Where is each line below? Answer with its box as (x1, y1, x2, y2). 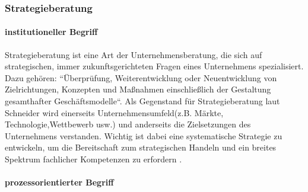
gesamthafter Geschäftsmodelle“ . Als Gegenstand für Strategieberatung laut (5, 95, 280, 107)
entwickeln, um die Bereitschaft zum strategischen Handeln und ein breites (5, 141, 277, 153)
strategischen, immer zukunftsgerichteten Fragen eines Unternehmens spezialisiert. (5, 60, 304, 72)
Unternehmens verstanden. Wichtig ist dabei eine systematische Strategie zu (5, 129, 282, 142)
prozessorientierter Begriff (5, 176, 114, 188)
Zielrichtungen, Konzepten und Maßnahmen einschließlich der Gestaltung (5, 83, 271, 95)
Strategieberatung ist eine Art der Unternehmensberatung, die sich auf (5, 48, 262, 60)
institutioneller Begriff (5, 25, 98, 38)
